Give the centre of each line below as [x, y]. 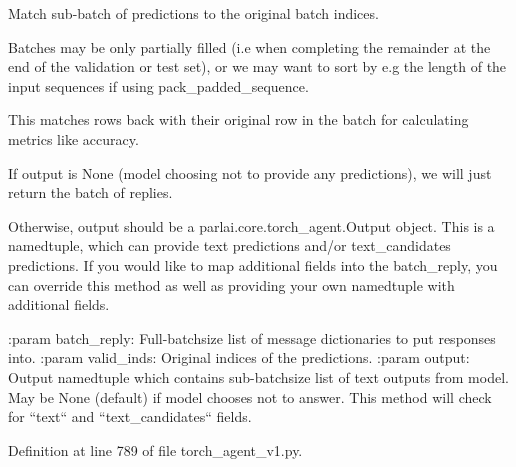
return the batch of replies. [90, 192]
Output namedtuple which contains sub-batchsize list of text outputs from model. [258, 376]
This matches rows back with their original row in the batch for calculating [238, 119]
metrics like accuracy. [73, 138]
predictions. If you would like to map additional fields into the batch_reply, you [253, 264]
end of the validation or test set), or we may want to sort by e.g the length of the [257, 66]
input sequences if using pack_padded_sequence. [158, 85]
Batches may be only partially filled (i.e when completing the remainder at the [249, 46]
